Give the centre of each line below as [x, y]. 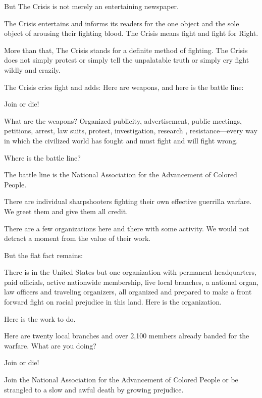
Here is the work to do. [40, 318]
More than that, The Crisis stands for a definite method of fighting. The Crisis [126, 50]
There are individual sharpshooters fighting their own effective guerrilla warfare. [128, 201]
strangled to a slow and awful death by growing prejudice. [94, 389]
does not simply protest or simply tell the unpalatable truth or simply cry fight [127, 60]
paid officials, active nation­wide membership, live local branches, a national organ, [131, 282]
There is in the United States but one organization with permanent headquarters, [130, 272]
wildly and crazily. [32, 69]
